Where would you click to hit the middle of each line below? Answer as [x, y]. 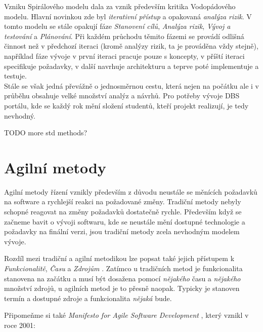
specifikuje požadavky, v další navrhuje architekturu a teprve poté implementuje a [131, 66]
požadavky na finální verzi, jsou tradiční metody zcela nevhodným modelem [122, 231]
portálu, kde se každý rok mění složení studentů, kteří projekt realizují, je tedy [126, 105]
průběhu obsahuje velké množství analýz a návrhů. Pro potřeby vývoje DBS [122, 96]
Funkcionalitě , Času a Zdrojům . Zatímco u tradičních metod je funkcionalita [123, 268]
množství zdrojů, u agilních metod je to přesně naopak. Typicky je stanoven [122, 288]
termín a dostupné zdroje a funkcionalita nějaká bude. [88, 298]
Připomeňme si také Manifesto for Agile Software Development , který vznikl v [126, 315]
